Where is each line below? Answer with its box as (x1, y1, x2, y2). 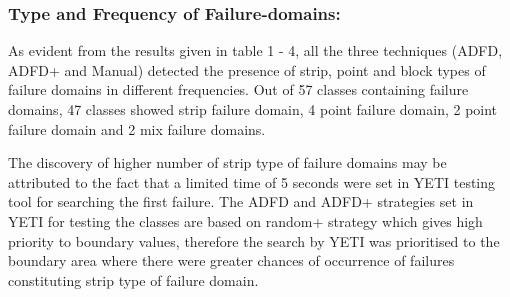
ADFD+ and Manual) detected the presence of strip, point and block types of (8, 59, 486, 80)
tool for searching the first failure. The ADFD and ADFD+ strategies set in (8, 191, 474, 212)
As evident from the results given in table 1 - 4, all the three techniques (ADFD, (8, 40, 503, 61)
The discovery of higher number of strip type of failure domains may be (8, 152, 447, 173)
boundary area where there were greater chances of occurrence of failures (8, 250, 455, 271)
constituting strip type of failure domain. (8, 269, 259, 290)
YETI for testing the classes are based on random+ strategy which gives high (8, 210, 483, 231)
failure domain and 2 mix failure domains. (8, 118, 266, 139)
